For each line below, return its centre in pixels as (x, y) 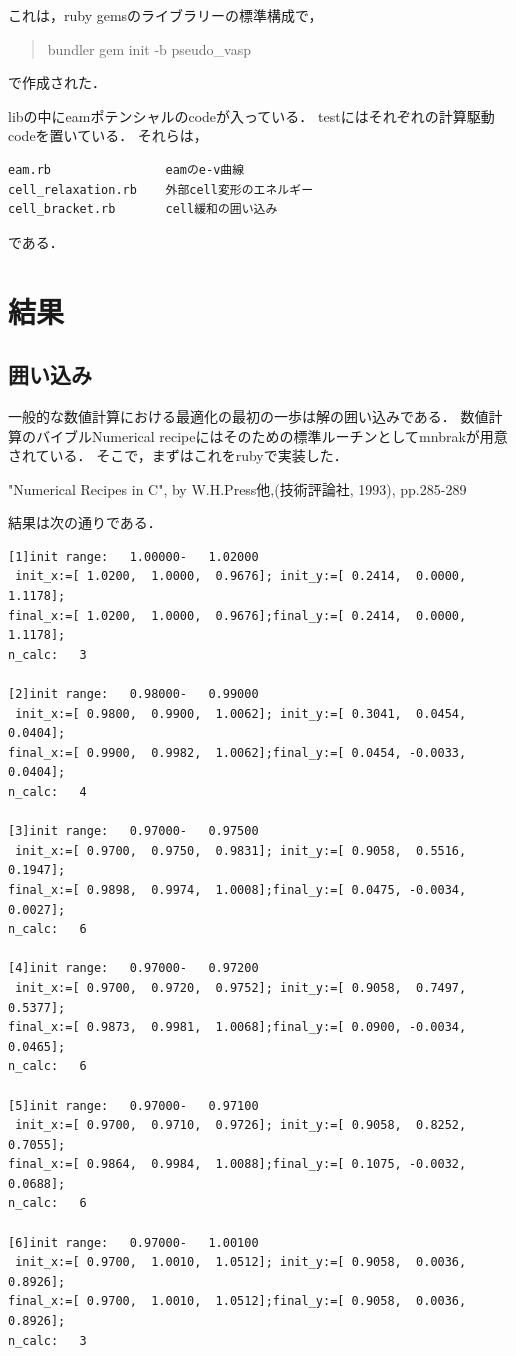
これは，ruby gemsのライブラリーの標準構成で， (165, 15)
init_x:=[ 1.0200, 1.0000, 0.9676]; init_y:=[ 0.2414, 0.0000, (241, 576)
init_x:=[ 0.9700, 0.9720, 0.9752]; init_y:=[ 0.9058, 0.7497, (241, 987)
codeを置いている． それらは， (108, 135)
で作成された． (57, 82)
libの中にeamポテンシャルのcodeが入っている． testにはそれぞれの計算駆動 (251, 115)
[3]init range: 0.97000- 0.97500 (133, 831)
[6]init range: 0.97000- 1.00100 (133, 1242)
